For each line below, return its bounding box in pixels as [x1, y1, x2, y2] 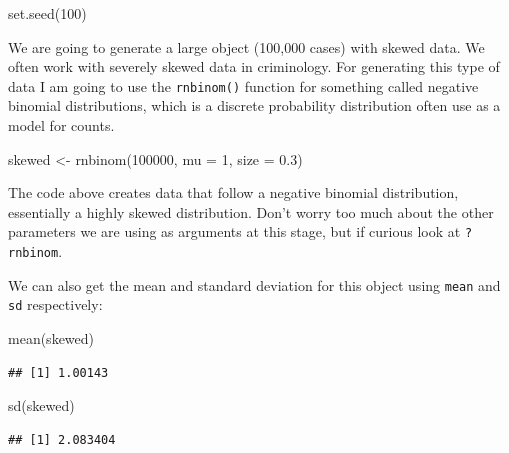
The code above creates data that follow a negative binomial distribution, [8, 182, 459, 203]
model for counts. [8, 115, 115, 136]
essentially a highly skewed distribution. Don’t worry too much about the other [8, 201, 494, 222]
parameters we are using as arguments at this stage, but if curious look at [8, 221, 461, 242]
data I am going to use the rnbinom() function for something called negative [8, 75, 479, 96]
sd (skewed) [8, 395, 75, 416]
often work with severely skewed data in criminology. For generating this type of [8, 56, 500, 77]
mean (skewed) [8, 328, 95, 349]
